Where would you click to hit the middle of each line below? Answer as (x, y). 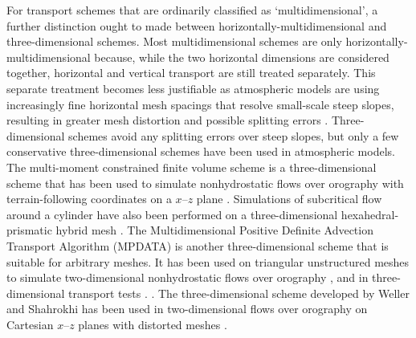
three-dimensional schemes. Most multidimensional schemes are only (174, 41)
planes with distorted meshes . (153, 324)
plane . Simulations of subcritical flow (289, 199)
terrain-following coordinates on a (89, 199)
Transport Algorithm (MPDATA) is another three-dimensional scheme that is (198, 245)
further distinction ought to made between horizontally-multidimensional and (197, 25)
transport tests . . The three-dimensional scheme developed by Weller (239, 293)
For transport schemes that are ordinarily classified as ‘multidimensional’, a (192, 10)
